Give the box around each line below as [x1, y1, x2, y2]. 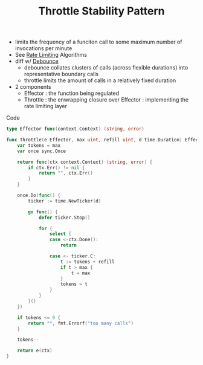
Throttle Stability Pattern [38, 4, 165, 18]
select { [49, 231, 71, 237]
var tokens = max [17, 142, 61, 149]
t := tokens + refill [60, 259, 115, 265]
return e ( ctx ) [17, 347, 53, 354]
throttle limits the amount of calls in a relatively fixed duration [24, 77, 176, 84]
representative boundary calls [24, 71, 98, 78]
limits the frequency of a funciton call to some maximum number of [14, 38, 182, 46]
